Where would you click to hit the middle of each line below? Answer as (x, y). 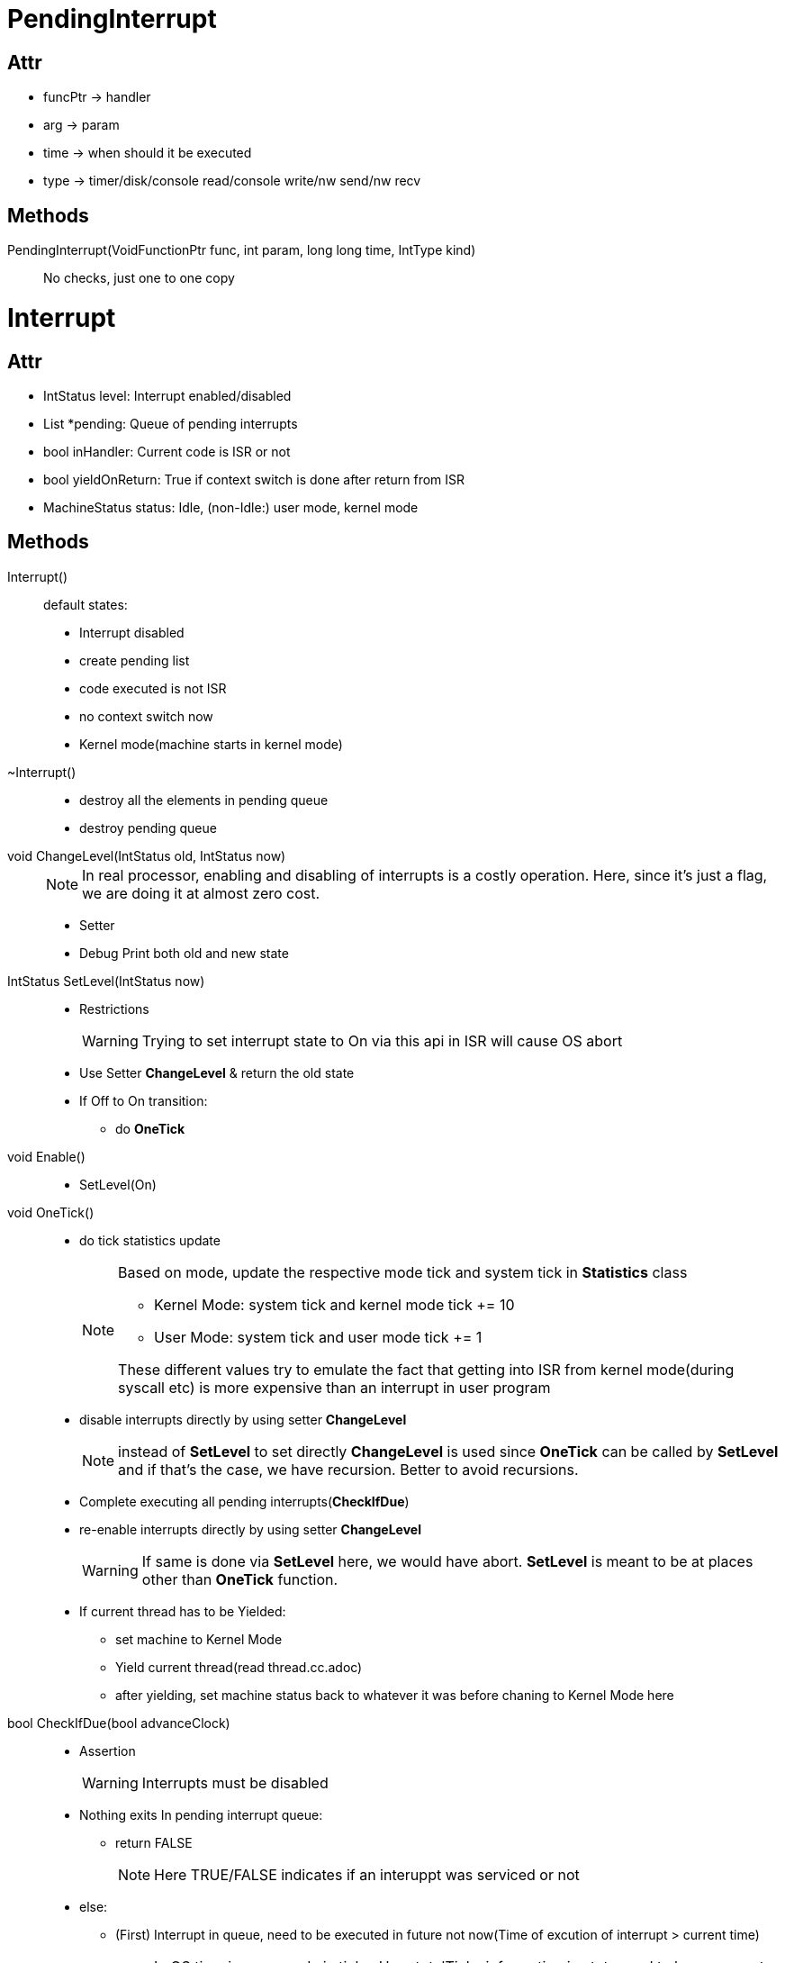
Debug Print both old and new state (184, 953)
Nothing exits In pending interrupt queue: (201, 1814)
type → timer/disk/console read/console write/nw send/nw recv (232, 181)
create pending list (135, 660)
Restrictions (114, 1009)
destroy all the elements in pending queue (204, 800)
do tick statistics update (150, 1240)
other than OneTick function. (240, 1579)
